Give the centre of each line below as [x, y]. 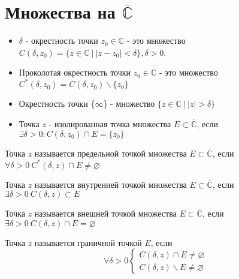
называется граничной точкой [88, 242]
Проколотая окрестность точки [75, 72]
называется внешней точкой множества [105, 213]
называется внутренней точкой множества [111, 184]
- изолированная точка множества [110, 124]
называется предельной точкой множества [111, 153]
